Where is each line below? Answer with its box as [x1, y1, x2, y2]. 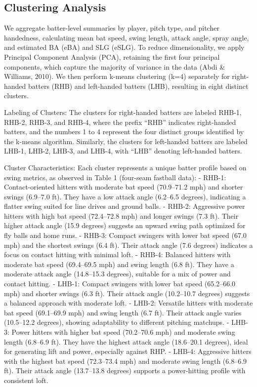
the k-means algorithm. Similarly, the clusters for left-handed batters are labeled [4, 136, 248, 146]
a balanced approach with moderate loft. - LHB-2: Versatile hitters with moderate [4, 298, 253, 308]
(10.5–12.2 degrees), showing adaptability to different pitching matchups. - [4, 317, 229, 327]
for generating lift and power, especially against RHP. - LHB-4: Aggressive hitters [4, 346, 252, 356]
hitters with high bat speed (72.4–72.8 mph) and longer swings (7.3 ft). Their [4, 210, 239, 221]
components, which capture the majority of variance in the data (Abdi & [4, 61, 225, 72]
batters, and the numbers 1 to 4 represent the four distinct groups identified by [4, 126, 244, 137]
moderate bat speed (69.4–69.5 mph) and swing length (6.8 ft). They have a [4, 259, 234, 269]
